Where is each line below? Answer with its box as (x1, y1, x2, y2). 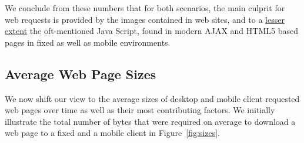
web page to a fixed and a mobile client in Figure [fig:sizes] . (5, 127, 220, 139)
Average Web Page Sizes (5, 64, 156, 83)
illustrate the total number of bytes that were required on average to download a (5, 115, 296, 127)
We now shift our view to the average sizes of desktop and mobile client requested (5, 92, 300, 104)
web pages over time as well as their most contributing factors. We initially (5, 104, 275, 116)
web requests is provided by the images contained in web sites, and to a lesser (5, 13, 285, 25)
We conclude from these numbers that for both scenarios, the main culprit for (5, 2, 285, 13)
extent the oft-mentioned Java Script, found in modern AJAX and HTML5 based (5, 25, 298, 37)
